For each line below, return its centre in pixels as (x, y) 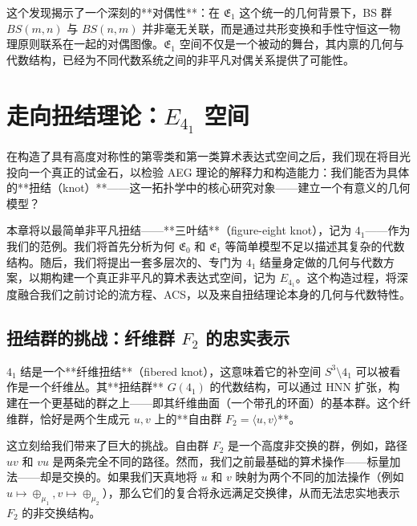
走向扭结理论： (85, 114)
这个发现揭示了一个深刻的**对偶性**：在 (113, 12)
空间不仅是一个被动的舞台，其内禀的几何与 (291, 44)
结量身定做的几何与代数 (322, 261)
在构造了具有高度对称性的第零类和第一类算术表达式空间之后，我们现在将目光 (208, 156)
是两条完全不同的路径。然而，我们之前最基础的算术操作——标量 (221, 461)
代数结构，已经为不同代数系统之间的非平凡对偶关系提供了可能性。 (180, 59)
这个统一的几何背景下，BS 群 (316, 12)
